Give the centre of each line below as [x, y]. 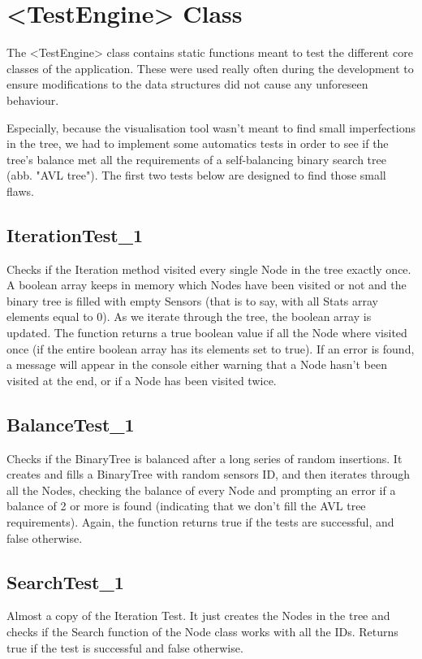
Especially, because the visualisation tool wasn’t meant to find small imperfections [211, 127]
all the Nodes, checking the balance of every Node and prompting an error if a [201, 490]
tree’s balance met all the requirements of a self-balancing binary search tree [196, 159]
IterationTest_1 [75, 234]
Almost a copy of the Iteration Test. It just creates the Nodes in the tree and [198, 616]
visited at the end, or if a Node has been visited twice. [142, 380]
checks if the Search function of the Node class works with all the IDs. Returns [202, 631]
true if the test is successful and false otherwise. [125, 647]
